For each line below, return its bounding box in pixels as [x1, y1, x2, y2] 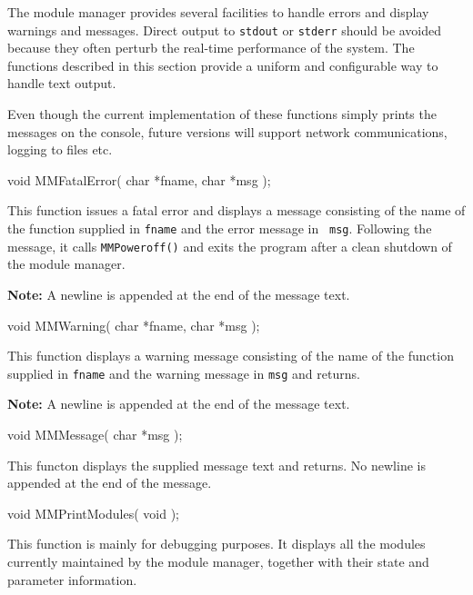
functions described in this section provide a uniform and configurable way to [7, 55, 438, 74]
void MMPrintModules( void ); [7, 503, 179, 522]
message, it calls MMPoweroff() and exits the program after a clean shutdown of [7, 236, 452, 255]
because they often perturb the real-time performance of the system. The [7, 38, 415, 57]
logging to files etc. [7, 140, 113, 159]
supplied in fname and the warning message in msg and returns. [7, 363, 360, 382]
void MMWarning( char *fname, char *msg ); [7, 315, 260, 334]
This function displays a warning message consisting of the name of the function [7, 346, 454, 365]
